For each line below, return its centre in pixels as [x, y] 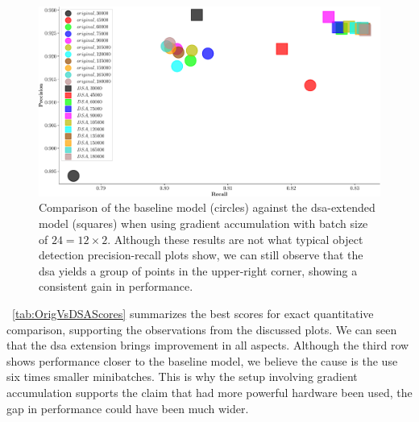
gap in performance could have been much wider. [128, 408]
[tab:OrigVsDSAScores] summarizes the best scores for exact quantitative [193, 313]
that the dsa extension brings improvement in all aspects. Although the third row [208, 345]
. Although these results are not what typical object [235, 239]
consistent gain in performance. [116, 286]
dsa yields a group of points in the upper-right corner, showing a [198, 270]
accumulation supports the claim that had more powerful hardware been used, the [209, 392]
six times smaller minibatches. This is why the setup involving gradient [182, 376]
